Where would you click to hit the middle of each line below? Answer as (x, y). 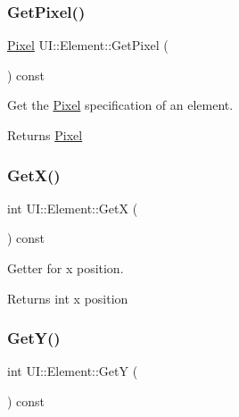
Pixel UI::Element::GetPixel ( (88, 45)
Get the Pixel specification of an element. (120, 105)
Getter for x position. (66, 268)
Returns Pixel (45, 135)
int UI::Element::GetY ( (73, 371)
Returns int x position (68, 298)
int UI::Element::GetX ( (73, 208)
